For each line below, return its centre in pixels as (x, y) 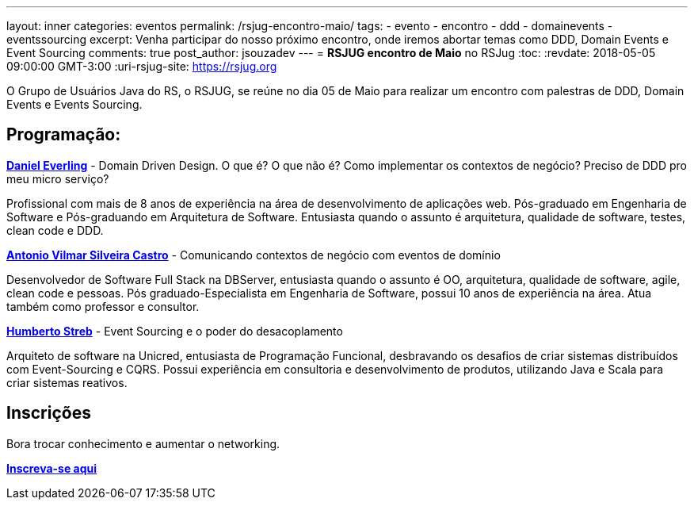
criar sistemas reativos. (67, 382)
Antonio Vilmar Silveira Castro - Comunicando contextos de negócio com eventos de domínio (254, 255)
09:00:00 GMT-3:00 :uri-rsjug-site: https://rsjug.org (142, 66)
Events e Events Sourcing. (74, 104)
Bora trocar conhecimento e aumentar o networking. (143, 443)
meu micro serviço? (58, 178)
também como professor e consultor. (103, 306)
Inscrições (49, 413)
